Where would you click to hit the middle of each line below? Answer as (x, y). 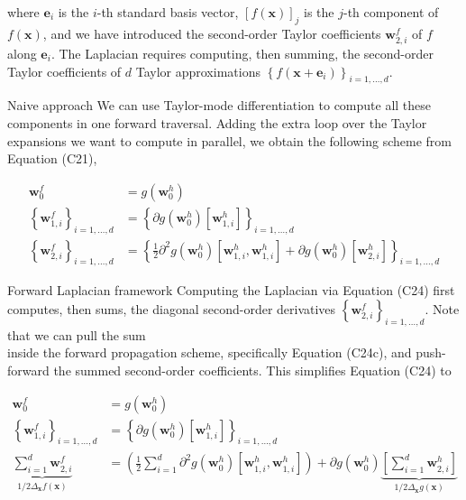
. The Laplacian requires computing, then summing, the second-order (242, 53)
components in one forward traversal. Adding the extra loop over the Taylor (217, 122)
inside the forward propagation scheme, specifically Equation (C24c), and (210, 352)
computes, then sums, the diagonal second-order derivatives (172, 309)
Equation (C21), (52, 158)
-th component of (391, 12)
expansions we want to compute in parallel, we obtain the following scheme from (229, 140)
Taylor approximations (198, 71)
